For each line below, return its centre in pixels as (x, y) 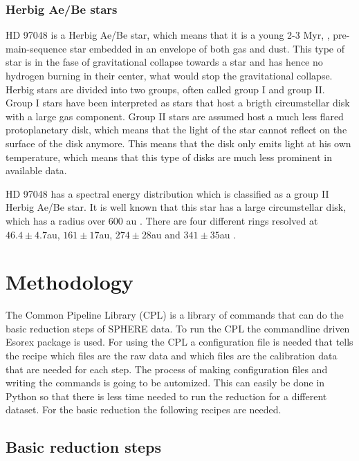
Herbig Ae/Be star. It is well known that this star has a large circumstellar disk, (176, 207)
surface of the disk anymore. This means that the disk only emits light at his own (178, 143)
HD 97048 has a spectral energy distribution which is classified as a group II (167, 193)
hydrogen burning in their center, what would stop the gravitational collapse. (169, 75)
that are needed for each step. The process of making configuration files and (167, 369)
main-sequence (36, 48)
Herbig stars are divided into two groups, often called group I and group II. (165, 89)
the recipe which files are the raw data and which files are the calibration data (172, 356)
